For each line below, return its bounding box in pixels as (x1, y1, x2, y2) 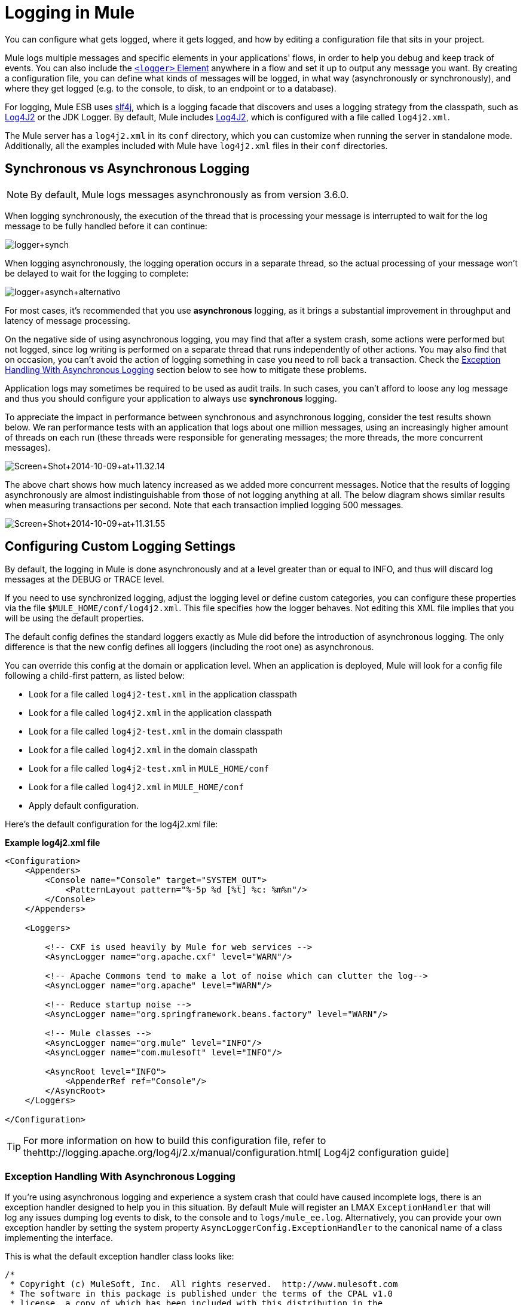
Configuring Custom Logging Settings (5, 539, 236, 554)
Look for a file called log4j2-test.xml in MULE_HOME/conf (29, 763, 270, 774)
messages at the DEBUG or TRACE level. (5, 574, 164, 585)
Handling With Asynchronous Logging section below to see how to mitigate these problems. (5, 364, 367, 375)
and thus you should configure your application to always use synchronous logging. (5, 393, 337, 403)
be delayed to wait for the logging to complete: (5, 268, 189, 278)
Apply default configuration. (29, 800, 139, 811)
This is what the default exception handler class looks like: (5, 1251, 234, 1262)
